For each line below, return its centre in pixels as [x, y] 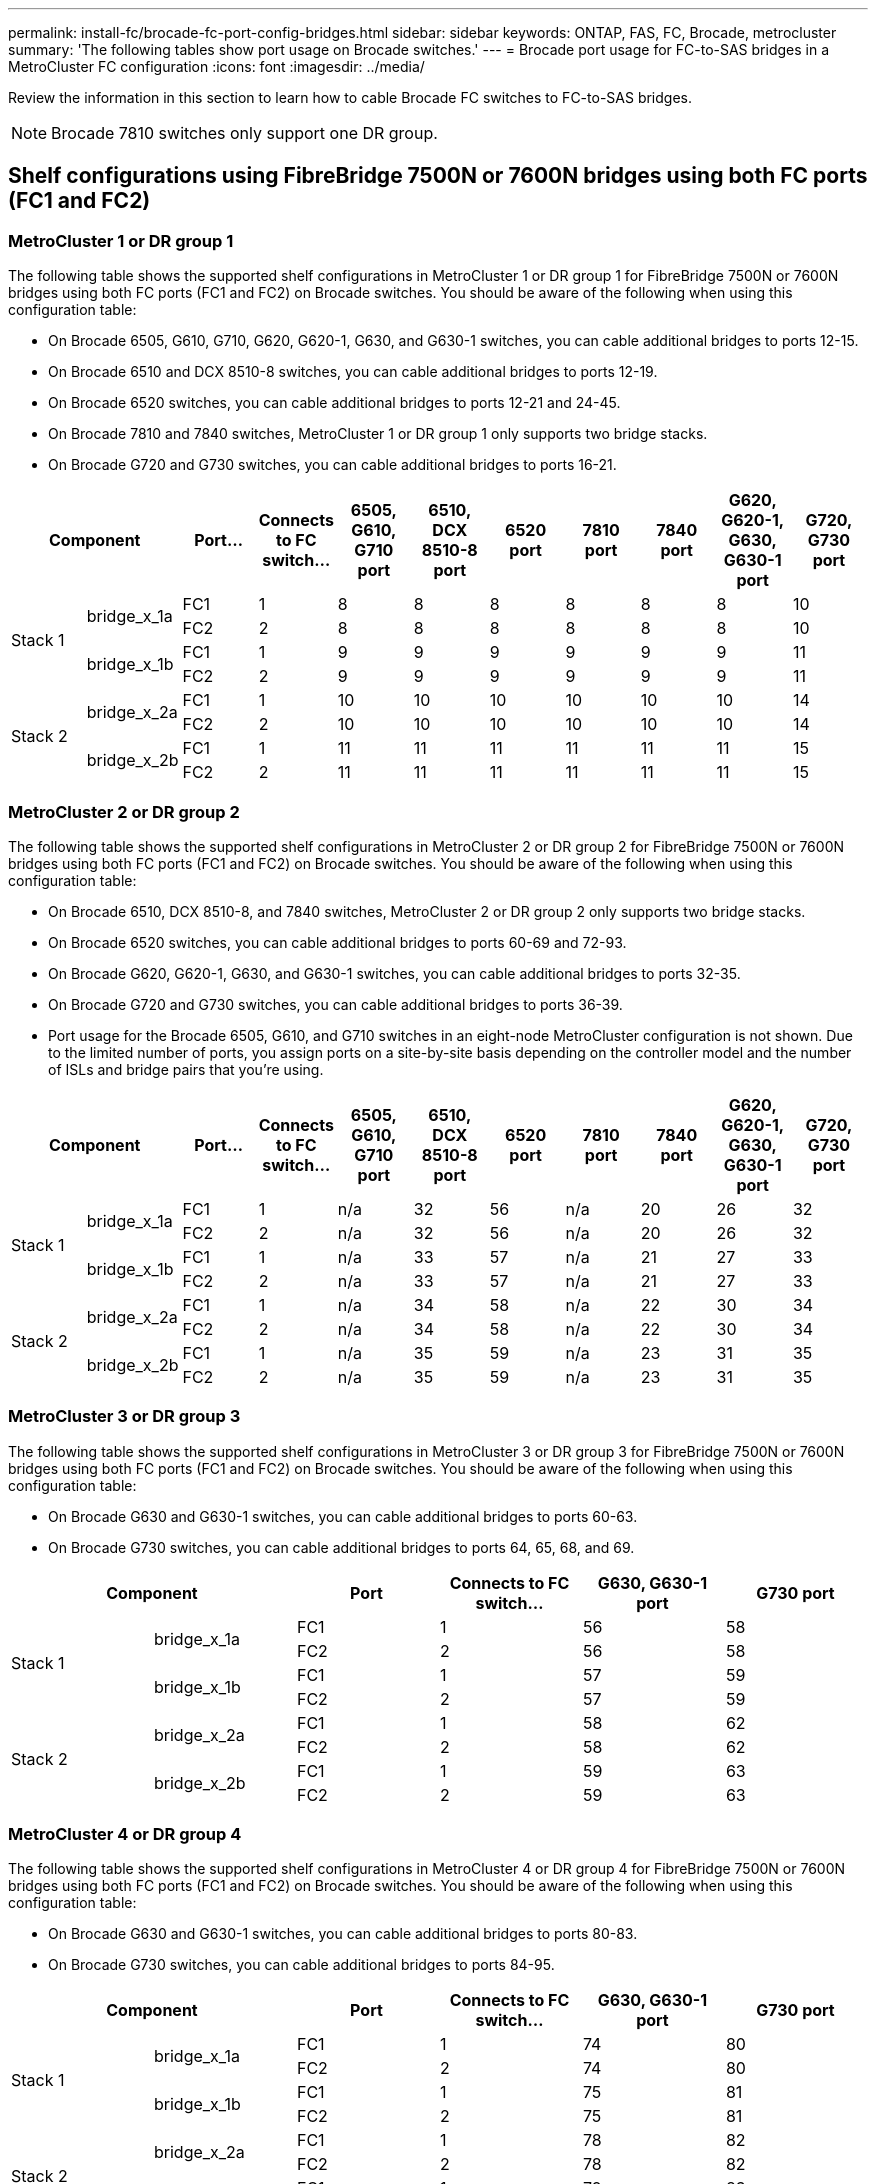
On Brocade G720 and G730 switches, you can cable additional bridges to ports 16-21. [332, 465]
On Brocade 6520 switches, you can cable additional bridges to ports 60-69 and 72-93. [337, 942]
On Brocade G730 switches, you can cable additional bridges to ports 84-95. [301, 1965]
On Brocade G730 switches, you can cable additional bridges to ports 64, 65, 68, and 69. [341, 1547]
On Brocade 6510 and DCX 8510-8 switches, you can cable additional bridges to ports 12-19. [353, 372]
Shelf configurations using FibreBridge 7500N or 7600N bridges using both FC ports [438, 176]
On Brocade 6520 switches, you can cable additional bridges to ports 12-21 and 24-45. [334, 403]
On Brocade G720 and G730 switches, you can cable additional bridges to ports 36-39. [335, 1004]
